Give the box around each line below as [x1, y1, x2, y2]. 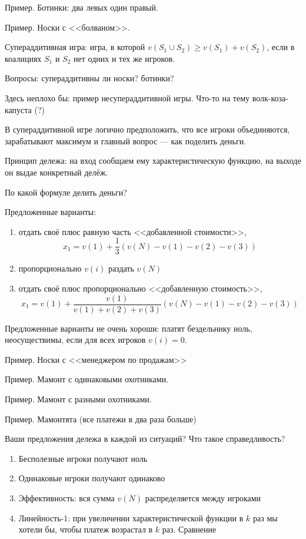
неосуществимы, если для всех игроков [5, 333, 146, 346]
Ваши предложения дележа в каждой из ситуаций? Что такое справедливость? [5, 432, 285, 445]
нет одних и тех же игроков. [74, 52, 175, 64]
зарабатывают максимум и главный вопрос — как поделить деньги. [5, 134, 247, 147]
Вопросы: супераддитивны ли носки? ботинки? [5, 72, 174, 84]
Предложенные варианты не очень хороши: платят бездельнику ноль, [5, 322, 252, 334]
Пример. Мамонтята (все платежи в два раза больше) [5, 412, 197, 425]
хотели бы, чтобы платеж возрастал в [18, 523, 153, 535]
